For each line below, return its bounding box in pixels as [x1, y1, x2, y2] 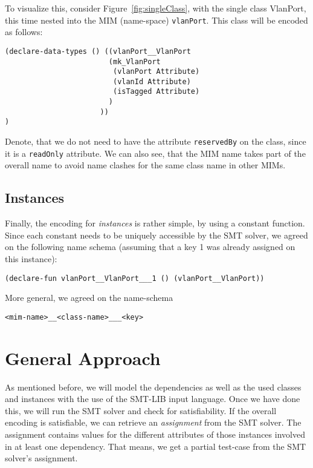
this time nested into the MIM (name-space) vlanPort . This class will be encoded [5, 13, 308, 26]
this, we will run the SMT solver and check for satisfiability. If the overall [5, 404, 277, 417]
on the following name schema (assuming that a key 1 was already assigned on [5, 240, 295, 253]
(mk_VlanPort [108, 57, 161, 66]
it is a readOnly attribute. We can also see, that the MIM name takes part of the [5, 147, 306, 159]
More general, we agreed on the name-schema [5, 291, 173, 304]
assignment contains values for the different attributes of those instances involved [5, 427, 305, 440]
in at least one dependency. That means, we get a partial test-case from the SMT [5, 440, 306, 452]
